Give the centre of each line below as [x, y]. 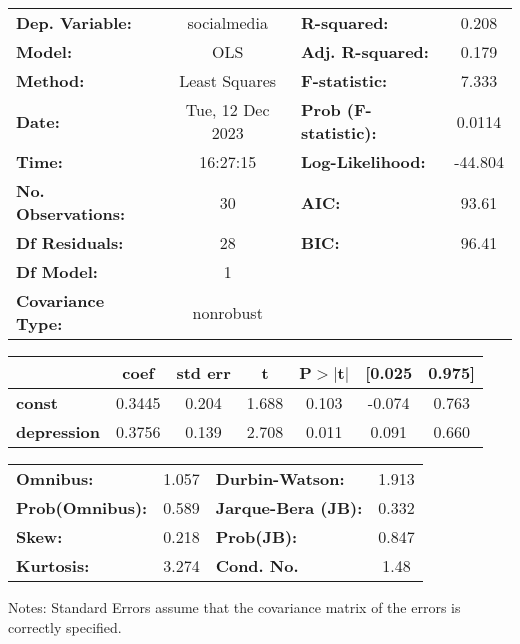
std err [203, 372]
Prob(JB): [256, 536]
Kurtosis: [53, 565]
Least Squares [228, 80]
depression [58, 431]
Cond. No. [257, 565]
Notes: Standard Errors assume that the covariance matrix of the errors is [234, 607]
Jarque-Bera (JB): [289, 507]
